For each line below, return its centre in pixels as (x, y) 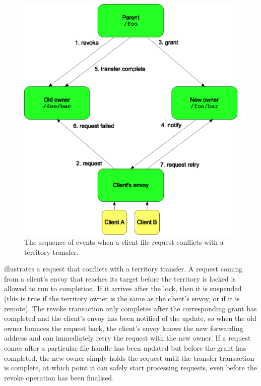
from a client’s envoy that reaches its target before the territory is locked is (120, 278)
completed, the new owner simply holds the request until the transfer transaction (129, 357)
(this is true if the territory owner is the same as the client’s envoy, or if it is (122, 298)
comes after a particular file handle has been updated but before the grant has (125, 348)
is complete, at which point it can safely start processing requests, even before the (130, 368)
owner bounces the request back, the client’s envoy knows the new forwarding (124, 328)
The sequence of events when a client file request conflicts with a (124, 242)
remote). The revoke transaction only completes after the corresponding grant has (130, 308)
